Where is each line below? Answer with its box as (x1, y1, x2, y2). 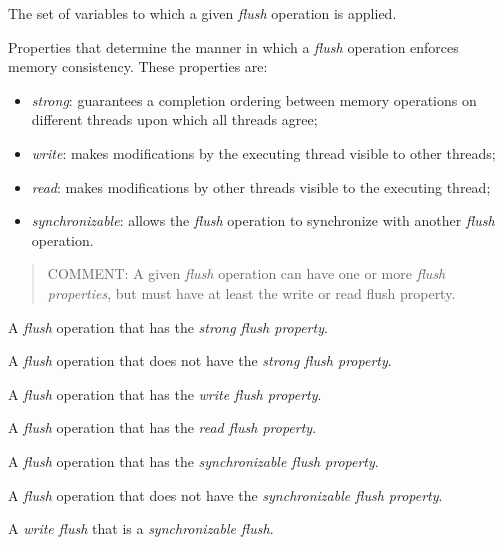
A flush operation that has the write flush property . (8, 383, 322, 404)
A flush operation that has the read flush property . (8, 417, 317, 438)
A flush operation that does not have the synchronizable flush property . (8, 484, 443, 505)
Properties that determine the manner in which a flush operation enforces (8, 36, 459, 57)
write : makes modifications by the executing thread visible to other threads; (31, 142, 496, 163)
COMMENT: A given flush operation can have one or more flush (47, 263, 446, 284)
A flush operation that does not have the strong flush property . (8, 350, 392, 371)
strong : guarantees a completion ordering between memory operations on (31, 89, 477, 110)
